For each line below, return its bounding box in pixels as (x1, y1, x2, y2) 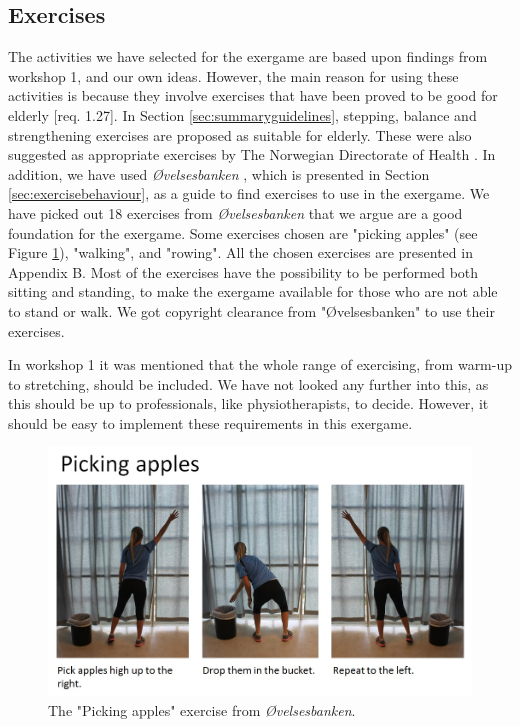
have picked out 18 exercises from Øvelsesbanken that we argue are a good (8, 202, 463, 223)
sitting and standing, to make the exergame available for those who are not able (8, 281, 498, 302)
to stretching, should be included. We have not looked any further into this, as (8, 373, 489, 394)
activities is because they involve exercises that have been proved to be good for (8, 85, 498, 106)
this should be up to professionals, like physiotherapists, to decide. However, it (8, 393, 489, 414)
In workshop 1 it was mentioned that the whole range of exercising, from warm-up (8, 354, 513, 375)
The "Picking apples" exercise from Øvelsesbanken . (48, 699, 356, 720)
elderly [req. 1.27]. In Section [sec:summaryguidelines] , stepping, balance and (8, 104, 477, 125)
